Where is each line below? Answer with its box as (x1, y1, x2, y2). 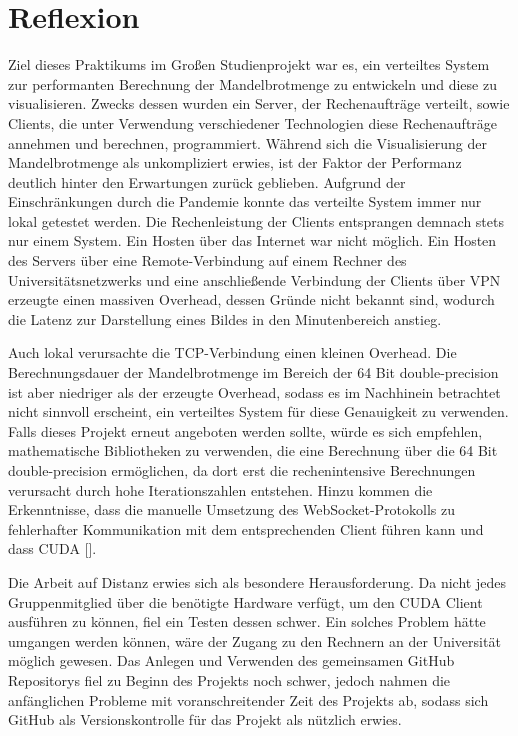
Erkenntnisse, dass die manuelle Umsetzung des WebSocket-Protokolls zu (8, 499, 456, 520)
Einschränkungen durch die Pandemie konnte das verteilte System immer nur (8, 191, 482, 212)
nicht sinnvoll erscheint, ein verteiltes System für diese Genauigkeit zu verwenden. (8, 401, 509, 422)
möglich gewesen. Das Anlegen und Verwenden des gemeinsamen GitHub (8, 650, 455, 671)
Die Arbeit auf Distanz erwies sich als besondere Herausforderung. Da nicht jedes (8, 571, 506, 592)
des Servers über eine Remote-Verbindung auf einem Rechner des (8, 250, 407, 271)
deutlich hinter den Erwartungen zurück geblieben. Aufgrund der (8, 171, 406, 192)
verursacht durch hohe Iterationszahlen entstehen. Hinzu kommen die (8, 479, 433, 500)
